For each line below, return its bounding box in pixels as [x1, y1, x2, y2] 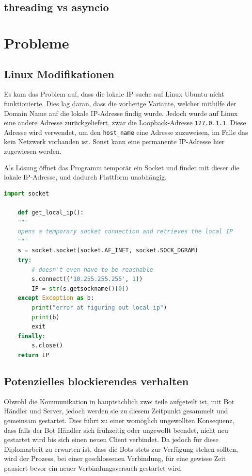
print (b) [31, 313, 60, 321]
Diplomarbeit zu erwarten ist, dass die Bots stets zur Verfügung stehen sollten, [4, 443, 238, 454]
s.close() [31, 342, 63, 349]
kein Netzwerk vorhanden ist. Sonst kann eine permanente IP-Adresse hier [4, 136, 225, 147]
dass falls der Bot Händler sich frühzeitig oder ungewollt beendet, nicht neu [4, 425, 228, 435]
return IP [17, 351, 49, 359]
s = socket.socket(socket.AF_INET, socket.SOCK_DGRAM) [17, 247, 198, 254]
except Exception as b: [17, 295, 94, 302]
